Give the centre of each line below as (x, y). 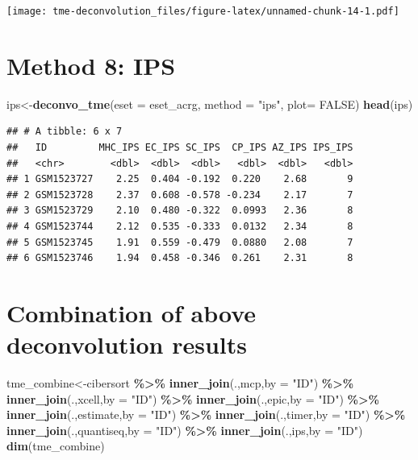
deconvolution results (127, 344)
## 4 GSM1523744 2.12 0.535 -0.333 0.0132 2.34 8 (180, 226)
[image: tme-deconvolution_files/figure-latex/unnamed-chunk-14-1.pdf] (203, 11)
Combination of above (131, 312)
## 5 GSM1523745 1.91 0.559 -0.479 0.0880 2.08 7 (180, 242)
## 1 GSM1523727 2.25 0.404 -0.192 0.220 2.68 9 (180, 179)
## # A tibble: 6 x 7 (65, 132)
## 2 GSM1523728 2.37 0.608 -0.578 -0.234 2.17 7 (180, 195)
